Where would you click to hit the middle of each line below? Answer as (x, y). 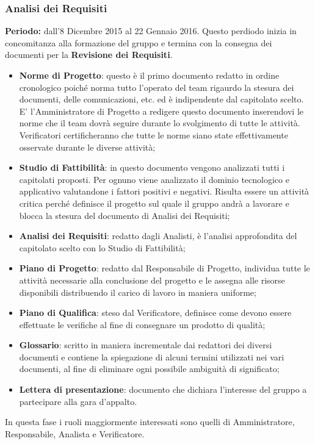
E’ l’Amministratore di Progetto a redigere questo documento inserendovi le (161, 111)
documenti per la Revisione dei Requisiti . (89, 55)
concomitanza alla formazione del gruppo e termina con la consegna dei (139, 42)
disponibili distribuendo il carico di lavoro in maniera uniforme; (138, 292)
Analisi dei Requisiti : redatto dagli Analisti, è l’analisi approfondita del (158, 236)
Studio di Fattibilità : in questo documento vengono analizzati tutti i (152, 167)
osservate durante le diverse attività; (87, 147)
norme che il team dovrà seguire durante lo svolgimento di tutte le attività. (160, 123)
